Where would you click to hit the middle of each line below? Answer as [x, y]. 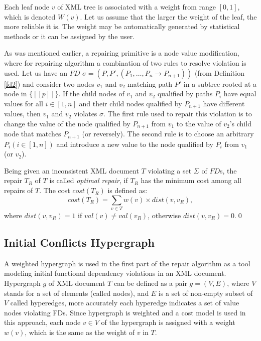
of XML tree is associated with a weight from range [137, 7]
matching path [150, 83]
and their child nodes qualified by [130, 103]
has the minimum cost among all [191, 180]
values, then [22, 114]
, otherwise [164, 215]
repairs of [19, 190]
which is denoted [30, 16]
